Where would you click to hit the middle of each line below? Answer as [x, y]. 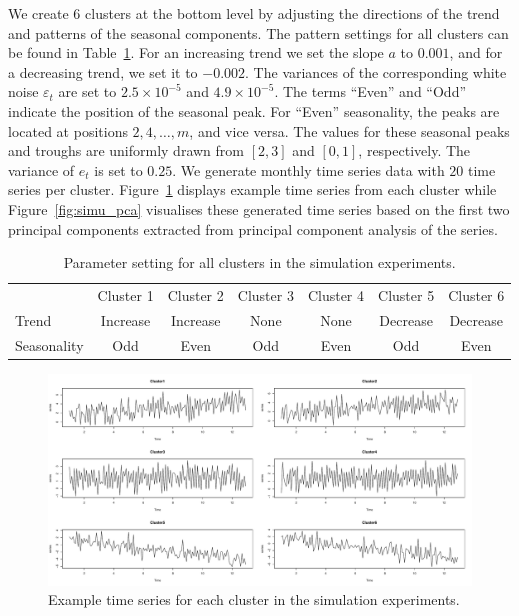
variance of [41, 169]
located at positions [68, 130]
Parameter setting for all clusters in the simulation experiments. [259, 262]
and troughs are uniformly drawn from [126, 150]
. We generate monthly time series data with [308, 169]
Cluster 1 [125, 294]
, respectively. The [414, 150]
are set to [87, 91]
